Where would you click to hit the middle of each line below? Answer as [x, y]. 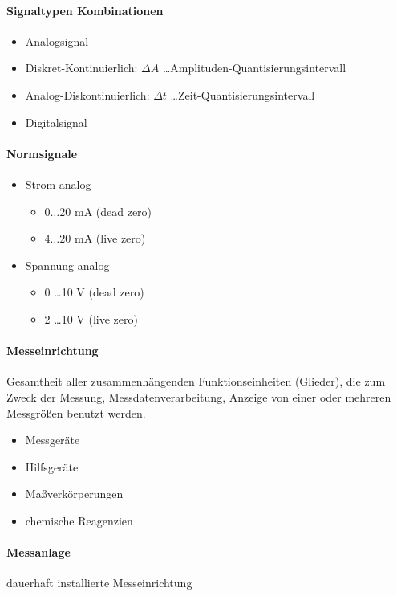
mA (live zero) [110, 238]
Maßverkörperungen [74, 494]
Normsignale [42, 153]
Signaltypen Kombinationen [85, 10]
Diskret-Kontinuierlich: [81, 68]
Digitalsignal [56, 122]
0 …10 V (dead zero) [94, 292]
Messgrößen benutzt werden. [76, 412]
